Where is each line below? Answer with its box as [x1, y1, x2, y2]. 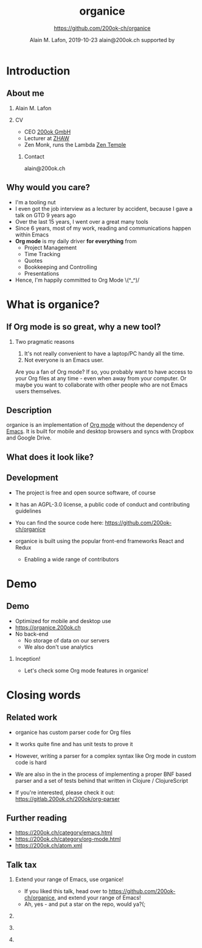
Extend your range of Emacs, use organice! [15, 876, 124, 883]
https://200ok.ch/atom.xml [15, 842, 83, 849]
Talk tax [6, 860, 37, 870]
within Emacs [15, 230, 49, 238]
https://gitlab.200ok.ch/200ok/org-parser [15, 795, 120, 802]
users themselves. [15, 387, 61, 394]
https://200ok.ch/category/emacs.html [15, 829, 113, 836]
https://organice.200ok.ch [15, 624, 81, 631]
